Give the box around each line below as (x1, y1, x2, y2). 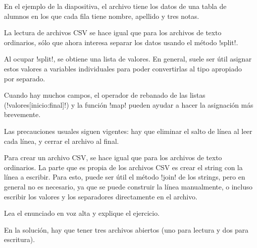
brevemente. (4, 109, 41, 120)
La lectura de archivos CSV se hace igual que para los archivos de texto (4, 27, 221, 38)
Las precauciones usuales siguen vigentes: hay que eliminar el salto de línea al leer (4, 125, 253, 136)
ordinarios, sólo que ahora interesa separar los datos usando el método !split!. (4, 37, 238, 47)
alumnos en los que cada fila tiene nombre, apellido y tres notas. (4, 10, 199, 21)
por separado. (4, 73, 46, 83)
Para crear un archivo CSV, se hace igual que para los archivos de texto (4, 152, 222, 163)
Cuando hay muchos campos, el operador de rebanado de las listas (4, 90, 206, 100)
